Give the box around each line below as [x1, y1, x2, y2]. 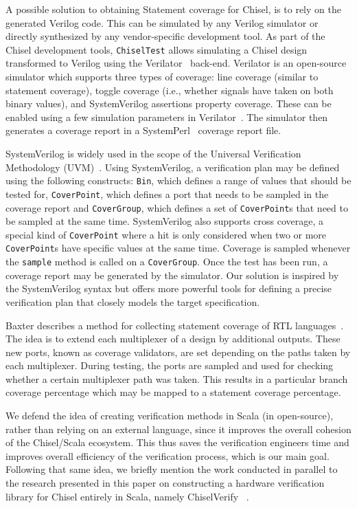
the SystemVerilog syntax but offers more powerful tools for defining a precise [5, 281, 332, 296]
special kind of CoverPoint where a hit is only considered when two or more [5, 227, 327, 241]
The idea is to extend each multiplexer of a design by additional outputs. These [5, 331, 341, 346]
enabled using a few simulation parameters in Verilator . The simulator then [5, 109, 328, 124]
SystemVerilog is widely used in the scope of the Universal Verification [5, 146, 301, 160]
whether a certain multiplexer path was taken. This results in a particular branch [5, 371, 348, 386]
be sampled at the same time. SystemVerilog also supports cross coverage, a [5, 214, 324, 228]
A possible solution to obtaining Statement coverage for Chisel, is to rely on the [5, 2, 341, 16]
